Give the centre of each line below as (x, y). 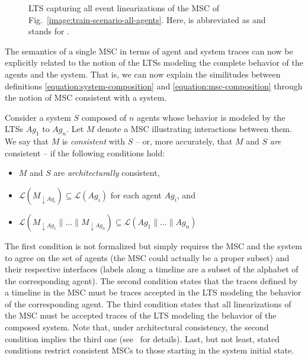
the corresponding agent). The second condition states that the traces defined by (151, 280)
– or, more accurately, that (184, 141)
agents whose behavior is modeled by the (211, 117)
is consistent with (93, 141)
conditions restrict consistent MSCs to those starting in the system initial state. (150, 350)
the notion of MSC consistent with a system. (86, 97)
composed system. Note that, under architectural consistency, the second (137, 327)
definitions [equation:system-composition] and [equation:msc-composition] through (154, 86)
